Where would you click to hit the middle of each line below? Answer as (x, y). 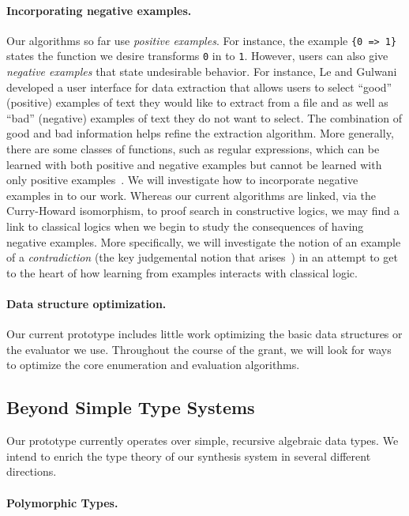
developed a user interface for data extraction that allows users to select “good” (199, 87)
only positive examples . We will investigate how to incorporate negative (182, 180)
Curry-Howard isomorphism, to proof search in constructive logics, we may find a (203, 211)
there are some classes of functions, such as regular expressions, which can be (193, 149)
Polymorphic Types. (62, 502)
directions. (32, 471)
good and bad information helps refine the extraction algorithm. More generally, (200, 133)
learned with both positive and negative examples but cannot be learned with (194, 164)
